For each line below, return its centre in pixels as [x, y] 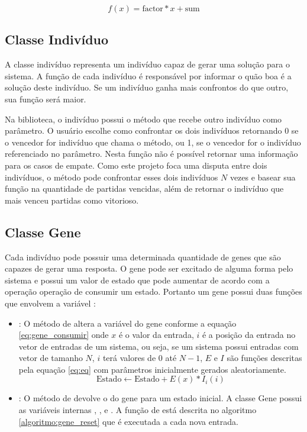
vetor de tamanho [51, 358]
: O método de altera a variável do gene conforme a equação [127, 323]
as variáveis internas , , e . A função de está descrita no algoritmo [138, 410]
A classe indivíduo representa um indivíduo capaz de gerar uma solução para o [147, 64]
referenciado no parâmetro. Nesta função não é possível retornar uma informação [151, 154]
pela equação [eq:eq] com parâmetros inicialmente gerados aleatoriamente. [152, 369]
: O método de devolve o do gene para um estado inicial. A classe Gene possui [160, 398]
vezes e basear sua [263, 177]
